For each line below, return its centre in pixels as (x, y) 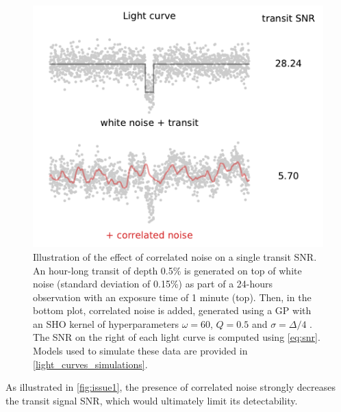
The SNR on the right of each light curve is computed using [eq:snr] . (177, 337)
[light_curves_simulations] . (90, 364)
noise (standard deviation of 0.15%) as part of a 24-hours (153, 284)
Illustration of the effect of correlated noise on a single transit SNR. (175, 256)
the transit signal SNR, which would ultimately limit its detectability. (152, 400)
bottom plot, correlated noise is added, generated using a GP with (172, 310)
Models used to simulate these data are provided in (140, 351)
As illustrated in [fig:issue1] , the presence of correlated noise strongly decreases (170, 387)
